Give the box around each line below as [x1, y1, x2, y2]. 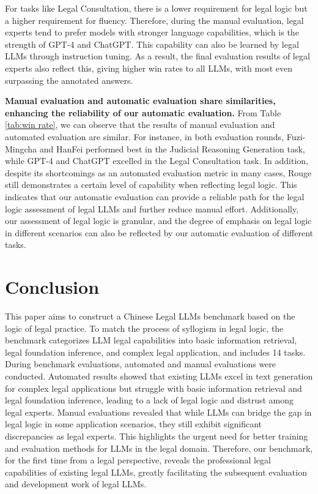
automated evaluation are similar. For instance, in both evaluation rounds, [5, 130, 284, 143]
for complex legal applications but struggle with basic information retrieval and [5, 381, 302, 394]
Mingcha [5, 142, 37, 155]
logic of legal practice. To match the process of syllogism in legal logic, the [5, 321, 284, 334]
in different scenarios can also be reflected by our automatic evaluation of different [5, 226, 314, 239]
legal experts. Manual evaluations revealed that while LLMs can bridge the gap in [5, 405, 312, 418]
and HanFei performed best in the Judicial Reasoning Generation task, [39, 142, 305, 155]
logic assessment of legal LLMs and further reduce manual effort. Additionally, [5, 202, 299, 215]
